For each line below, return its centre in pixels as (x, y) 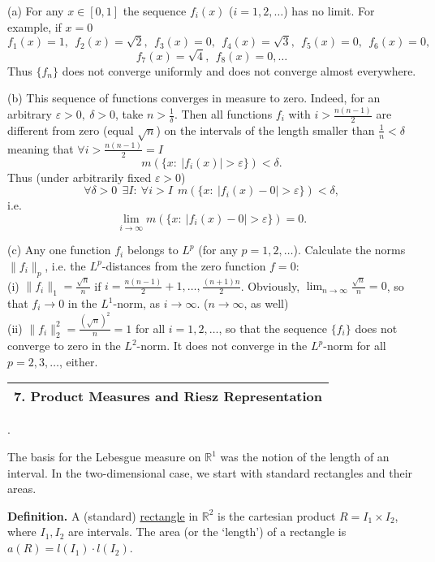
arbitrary (30, 114)
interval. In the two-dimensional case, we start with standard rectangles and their (210, 472)
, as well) (266, 303)
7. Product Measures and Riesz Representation (168, 396)
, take (129, 114)
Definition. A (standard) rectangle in (103, 515)
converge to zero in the (64, 346)
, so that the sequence (273, 328)
